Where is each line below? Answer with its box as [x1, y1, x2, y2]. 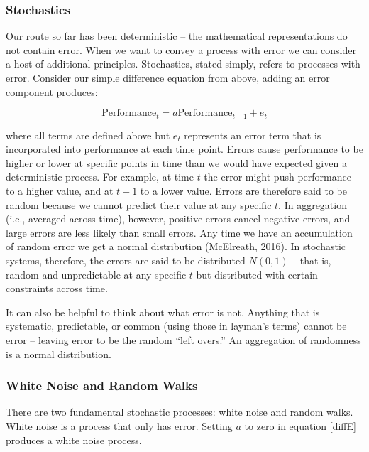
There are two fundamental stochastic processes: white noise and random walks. [6, 404, 353, 419]
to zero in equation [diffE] [244, 418, 356, 433]
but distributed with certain [196, 267, 318, 281]
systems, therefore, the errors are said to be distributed [6, 252, 246, 267]
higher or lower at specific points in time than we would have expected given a [6, 155, 347, 170]
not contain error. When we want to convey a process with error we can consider [6, 42, 356, 57]
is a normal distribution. [6, 346, 111, 361]
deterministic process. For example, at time [6, 169, 194, 184]
